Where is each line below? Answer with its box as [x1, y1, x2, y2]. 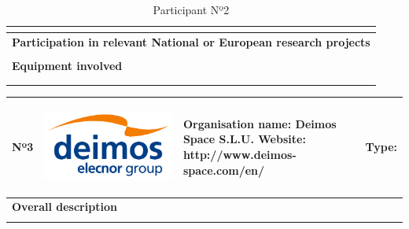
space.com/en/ [182, 161, 265, 178]
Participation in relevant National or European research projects [12, 33, 370, 50]
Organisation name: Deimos [182, 115, 337, 131]
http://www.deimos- [182, 146, 297, 163]
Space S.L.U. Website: [182, 131, 306, 147]
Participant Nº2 [153, 2, 230, 17]
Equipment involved [12, 57, 123, 73]
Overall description [12, 198, 117, 215]
